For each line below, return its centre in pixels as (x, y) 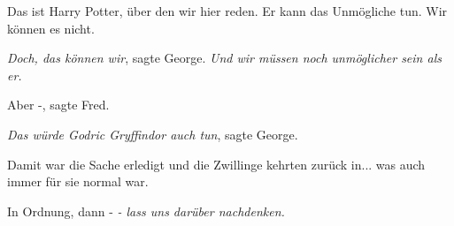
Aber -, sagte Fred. (58, 105)
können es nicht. (51, 28)
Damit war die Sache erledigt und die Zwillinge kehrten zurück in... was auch (216, 164)
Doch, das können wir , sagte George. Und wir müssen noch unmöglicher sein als (224, 58)
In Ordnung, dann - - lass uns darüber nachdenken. (146, 211)
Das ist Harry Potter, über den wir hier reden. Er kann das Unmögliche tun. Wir (227, 11)
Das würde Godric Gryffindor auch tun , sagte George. (153, 134)
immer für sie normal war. (78, 181)
